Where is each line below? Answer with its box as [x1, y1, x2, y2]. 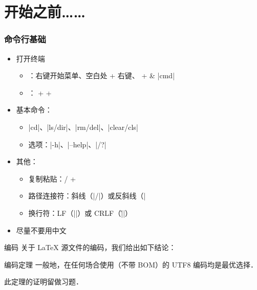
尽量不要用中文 [16, 225, 67, 235]
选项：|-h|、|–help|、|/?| [28, 139, 106, 149]
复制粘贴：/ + [28, 173, 76, 184]
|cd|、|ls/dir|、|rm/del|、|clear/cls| [28, 121, 138, 132]
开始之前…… [4, 1, 85, 22]
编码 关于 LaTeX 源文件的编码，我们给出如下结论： [4, 242, 176, 253]
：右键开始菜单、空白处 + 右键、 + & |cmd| [28, 70, 175, 81]
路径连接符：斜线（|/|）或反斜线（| [28, 190, 146, 201]
